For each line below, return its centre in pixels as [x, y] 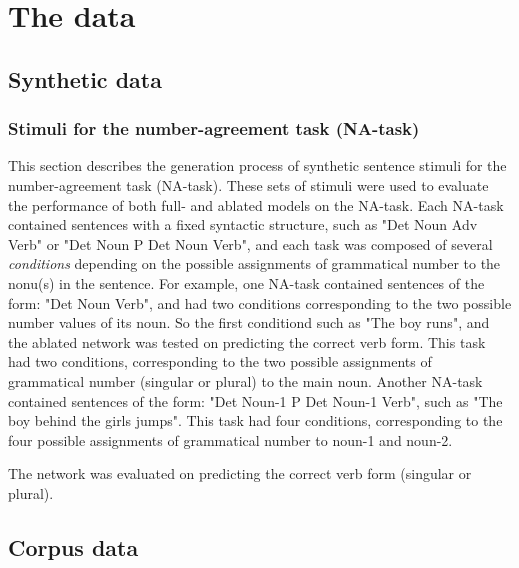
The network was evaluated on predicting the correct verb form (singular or [240, 473]
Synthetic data [85, 78]
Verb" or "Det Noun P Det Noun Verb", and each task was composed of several [250, 243]
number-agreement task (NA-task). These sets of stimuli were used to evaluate [248, 184]
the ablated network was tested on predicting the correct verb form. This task [247, 341]
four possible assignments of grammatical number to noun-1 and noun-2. [230, 439]
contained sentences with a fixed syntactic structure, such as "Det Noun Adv [243, 224]
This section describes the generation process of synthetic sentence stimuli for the [257, 165]
